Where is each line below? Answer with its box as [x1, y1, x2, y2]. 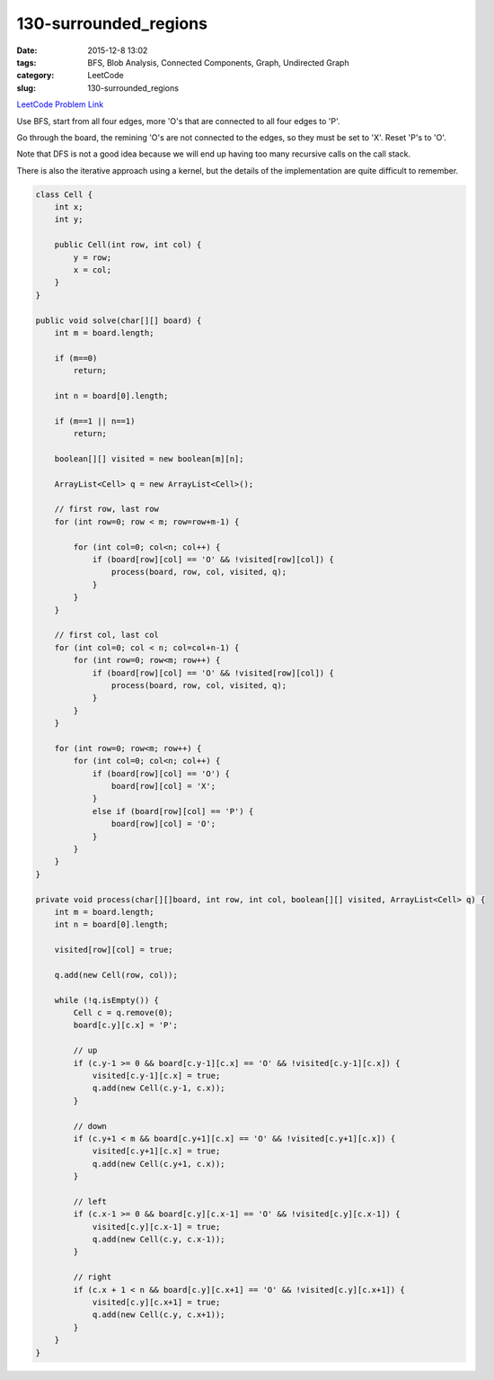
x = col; [73, 265, 112, 274]
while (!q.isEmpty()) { [54, 995, 159, 1005]
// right [73, 1272, 112, 1282]
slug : [16, 82, 36, 94]
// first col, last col [54, 630, 159, 641]
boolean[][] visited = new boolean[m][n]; [54, 453, 244, 463]
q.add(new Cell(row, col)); [54, 970, 179, 980]
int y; [54, 214, 84, 225]
